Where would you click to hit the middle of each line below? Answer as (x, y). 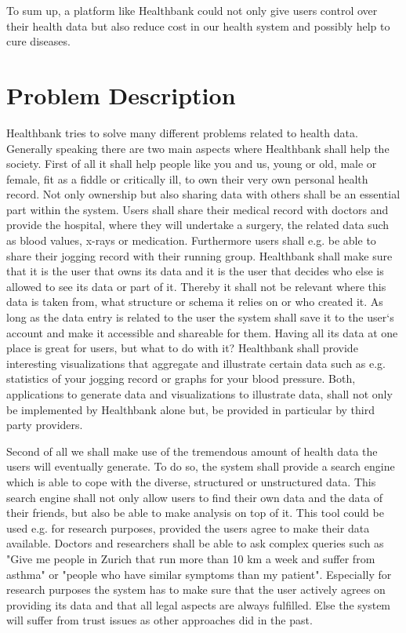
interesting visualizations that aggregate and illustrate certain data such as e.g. (196, 363)
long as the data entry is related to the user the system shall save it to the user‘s (200, 317)
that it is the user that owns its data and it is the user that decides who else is (195, 271)
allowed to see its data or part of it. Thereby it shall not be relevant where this (196, 286)
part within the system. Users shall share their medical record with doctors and (198, 209)
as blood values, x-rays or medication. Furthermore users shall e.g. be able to (191, 240)
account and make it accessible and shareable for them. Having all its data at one (202, 332)
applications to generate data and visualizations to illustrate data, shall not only (199, 394)
